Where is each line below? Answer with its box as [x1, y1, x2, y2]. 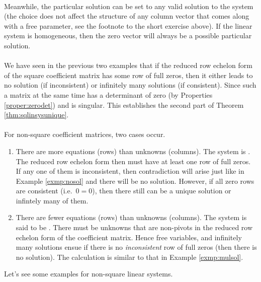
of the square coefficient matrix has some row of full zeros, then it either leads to [4, 69, 253, 80]
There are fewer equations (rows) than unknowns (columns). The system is [16, 212, 247, 223]
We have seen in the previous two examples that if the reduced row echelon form [4, 60, 252, 70]
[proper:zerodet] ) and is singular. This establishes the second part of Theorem [4, 99, 244, 110]
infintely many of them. [16, 195, 89, 205]
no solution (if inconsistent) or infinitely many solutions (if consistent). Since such [4, 80, 256, 90]
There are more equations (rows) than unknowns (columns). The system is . [16, 146, 250, 156]
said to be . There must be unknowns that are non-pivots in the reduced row [16, 222, 253, 233]
